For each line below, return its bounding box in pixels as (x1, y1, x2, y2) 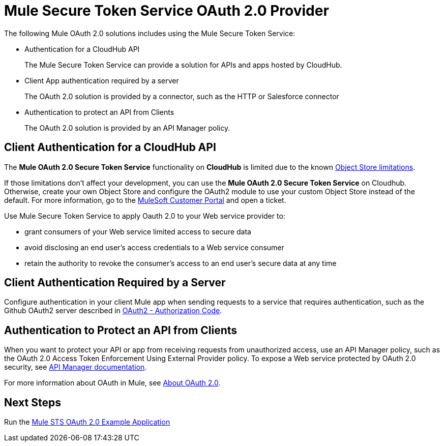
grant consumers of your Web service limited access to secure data (24, 227, 251, 236)
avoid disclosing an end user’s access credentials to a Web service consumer (24, 243, 284, 252)
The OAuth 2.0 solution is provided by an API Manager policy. (24, 123, 230, 132)
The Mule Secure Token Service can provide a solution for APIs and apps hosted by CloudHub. (24, 60, 342, 69)
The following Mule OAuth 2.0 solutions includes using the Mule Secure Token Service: (4, 28, 295, 38)
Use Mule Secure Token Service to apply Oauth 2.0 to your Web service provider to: (4, 211, 285, 220)
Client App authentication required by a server (24, 76, 179, 85)
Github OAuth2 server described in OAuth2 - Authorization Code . (4, 306, 222, 315)
